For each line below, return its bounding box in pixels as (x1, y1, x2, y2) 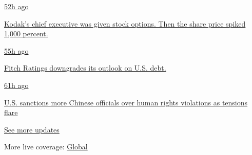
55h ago (4, 45, 29, 56)
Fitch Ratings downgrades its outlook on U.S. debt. (4, 62, 166, 73)
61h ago (4, 79, 29, 90)
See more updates (4, 124, 60, 135)
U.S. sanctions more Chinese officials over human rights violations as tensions (4, 97, 248, 107)
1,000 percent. (4, 28, 48, 39)
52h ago (4, 1, 29, 11)
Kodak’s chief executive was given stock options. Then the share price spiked (4, 18, 246, 29)
